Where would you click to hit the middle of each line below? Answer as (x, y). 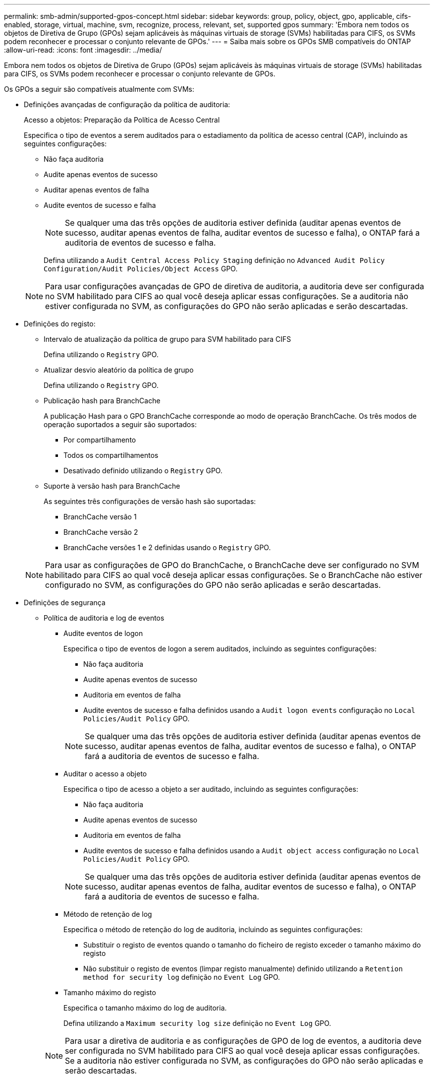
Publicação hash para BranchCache (102, 401)
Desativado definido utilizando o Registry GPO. (143, 471)
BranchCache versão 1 (100, 517)
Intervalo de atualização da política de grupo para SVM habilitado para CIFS (167, 339)
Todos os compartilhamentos (111, 455)
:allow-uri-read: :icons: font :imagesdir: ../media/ (83, 50)
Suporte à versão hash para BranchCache (112, 486)
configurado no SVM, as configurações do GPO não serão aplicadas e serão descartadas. (213, 585)
